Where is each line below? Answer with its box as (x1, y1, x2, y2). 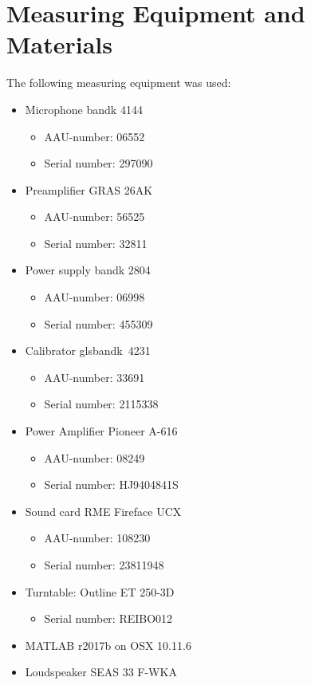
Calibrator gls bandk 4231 (25, 342, 151, 359)
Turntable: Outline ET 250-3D (25, 583, 175, 600)
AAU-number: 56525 (44, 208, 145, 225)
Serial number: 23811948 (44, 557, 164, 573)
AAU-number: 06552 (44, 128, 145, 144)
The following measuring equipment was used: (6, 74, 231, 91)
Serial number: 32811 (44, 234, 148, 251)
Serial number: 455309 (44, 315, 153, 332)
